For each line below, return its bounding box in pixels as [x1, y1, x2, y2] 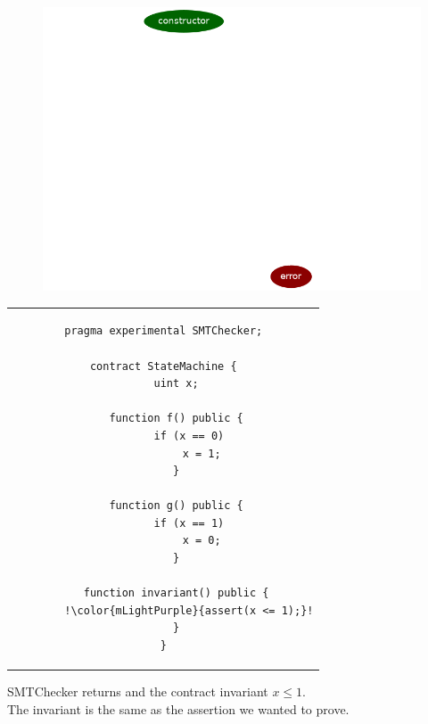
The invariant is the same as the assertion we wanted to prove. [7, 699, 350, 718]
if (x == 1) [153, 516, 225, 530]
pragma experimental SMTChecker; [64, 325, 263, 338]
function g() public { [109, 499, 243, 513]
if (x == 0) [153, 429, 225, 442]
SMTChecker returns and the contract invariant [7, 682, 268, 701]
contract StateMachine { [89, 359, 237, 373]
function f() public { [109, 412, 243, 425]
